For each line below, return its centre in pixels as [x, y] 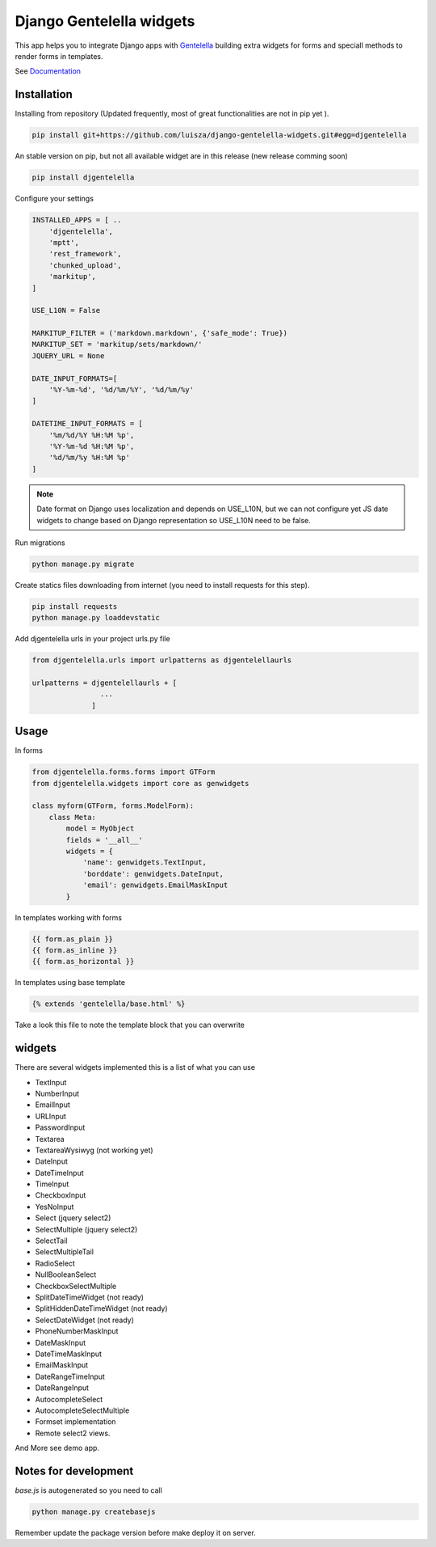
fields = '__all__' [104, 840]
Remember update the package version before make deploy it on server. [135, 1532]
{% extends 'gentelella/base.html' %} [109, 1004]
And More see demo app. [57, 1448]
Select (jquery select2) [73, 1218]
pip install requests [75, 606]
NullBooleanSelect [66, 1274]
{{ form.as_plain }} [72, 939]
